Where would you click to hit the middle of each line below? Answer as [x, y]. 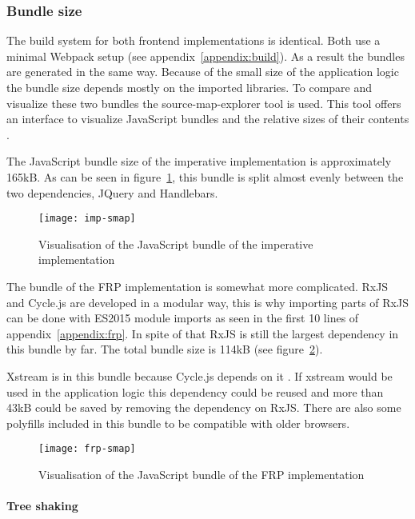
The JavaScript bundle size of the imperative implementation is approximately [199, 161]
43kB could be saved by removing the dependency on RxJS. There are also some [204, 407]
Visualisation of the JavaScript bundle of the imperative [176, 244]
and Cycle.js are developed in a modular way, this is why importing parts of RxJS [207, 302]
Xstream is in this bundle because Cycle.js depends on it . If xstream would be [200, 375]
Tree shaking [42, 506]
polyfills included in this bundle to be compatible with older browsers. [178, 423]
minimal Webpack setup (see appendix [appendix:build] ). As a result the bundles [206, 56]
